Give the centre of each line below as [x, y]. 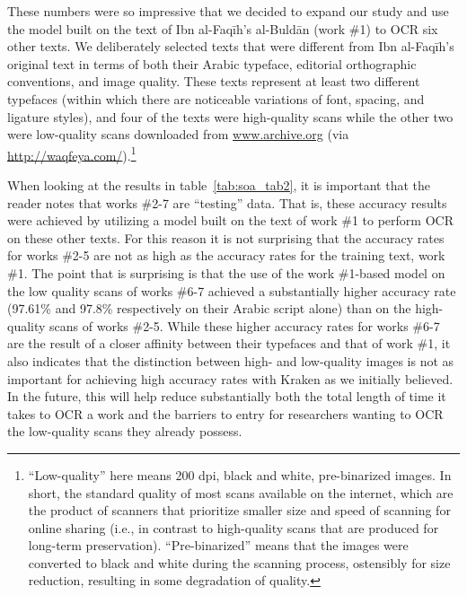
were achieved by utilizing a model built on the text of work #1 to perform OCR [230, 220]
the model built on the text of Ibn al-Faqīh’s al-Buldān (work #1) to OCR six [223, 28]
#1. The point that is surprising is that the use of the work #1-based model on [226, 272]
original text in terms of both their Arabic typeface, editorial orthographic [212, 63]
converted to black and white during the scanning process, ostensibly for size [239, 562]
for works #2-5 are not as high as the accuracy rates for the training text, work [226, 255]
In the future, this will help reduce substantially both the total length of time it [227, 396]
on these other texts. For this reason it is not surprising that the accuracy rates [226, 237]
